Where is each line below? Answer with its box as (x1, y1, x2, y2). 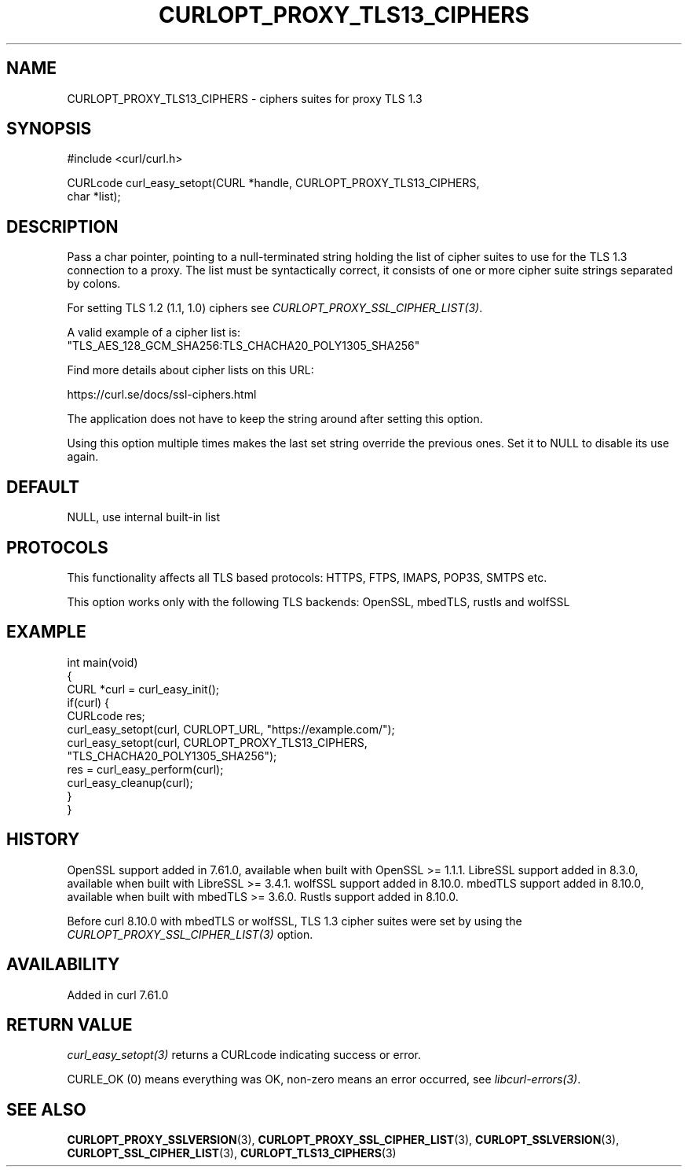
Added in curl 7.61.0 (67, 987, 169, 1002)
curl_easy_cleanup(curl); (67, 775, 193, 789)
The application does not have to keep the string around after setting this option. (67, 412, 483, 426)
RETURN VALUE (6, 1014, 133, 1035)
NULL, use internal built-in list (67, 510, 221, 524)
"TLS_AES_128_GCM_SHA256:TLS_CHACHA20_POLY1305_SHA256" (67, 339, 420, 353)
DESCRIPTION (6, 216, 119, 237)
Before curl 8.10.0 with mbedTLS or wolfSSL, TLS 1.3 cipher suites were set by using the (67, 914, 522, 928)
